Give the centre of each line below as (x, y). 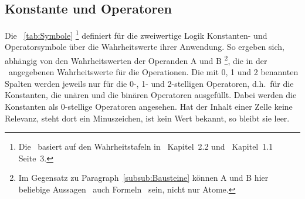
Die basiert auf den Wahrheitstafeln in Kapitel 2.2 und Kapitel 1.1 (146, 146)
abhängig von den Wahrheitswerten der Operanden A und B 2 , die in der (136, 60)
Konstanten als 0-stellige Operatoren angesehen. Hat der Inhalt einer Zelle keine (149, 107)
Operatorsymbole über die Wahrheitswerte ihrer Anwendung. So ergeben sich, (145, 47)
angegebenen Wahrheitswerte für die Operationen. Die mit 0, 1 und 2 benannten (153, 72)
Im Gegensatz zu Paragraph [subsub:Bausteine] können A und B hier (143, 178)
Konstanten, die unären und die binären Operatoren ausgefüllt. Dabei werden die (151, 95)
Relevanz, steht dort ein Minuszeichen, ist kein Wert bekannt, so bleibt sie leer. (147, 118)
